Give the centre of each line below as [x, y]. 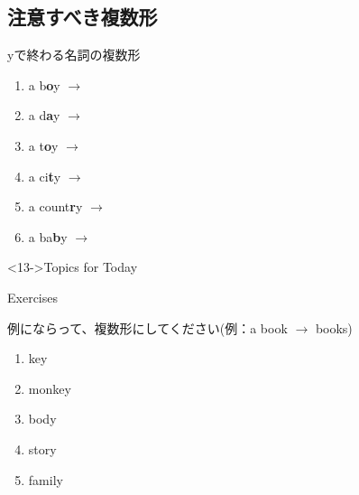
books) [334, 327]
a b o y [44, 84]
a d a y [44, 115]
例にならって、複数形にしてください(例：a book [147, 327]
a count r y [55, 206]
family [46, 479]
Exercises [32, 297]
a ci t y [45, 176]
